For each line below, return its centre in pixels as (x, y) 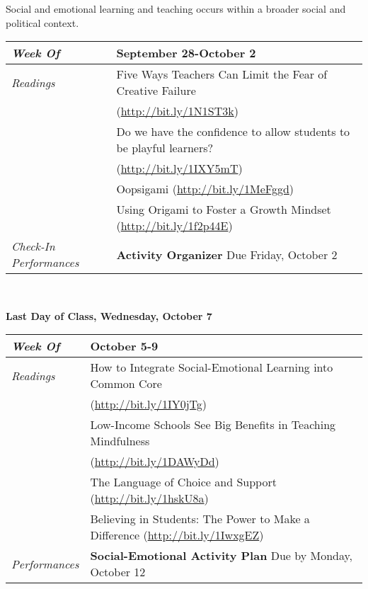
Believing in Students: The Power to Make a (200, 519)
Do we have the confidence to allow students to (233, 132)
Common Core (126, 384)
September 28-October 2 (186, 53)
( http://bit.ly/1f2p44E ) (174, 226)
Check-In (33, 246)
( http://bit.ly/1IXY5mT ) (179, 168)
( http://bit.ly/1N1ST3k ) (177, 111)
